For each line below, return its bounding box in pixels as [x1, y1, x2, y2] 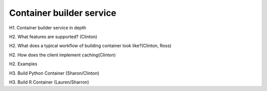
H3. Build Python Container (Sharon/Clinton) [9, 70, 99, 76]
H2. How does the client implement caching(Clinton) [9, 52, 116, 58]
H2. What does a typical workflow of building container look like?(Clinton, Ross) [9, 43, 172, 49]
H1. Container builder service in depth [9, 25, 87, 31]
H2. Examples [9, 61, 38, 67]
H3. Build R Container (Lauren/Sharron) [9, 79, 89, 85]
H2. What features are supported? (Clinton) [9, 34, 97, 40]
